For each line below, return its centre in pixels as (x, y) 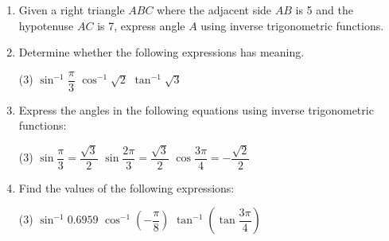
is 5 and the (324, 10)
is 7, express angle (141, 25)
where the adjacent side (214, 10)
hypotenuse (46, 25)
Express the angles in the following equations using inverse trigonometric (196, 109)
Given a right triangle (72, 10)
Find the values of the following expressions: (126, 187)
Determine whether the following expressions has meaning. (161, 52)
